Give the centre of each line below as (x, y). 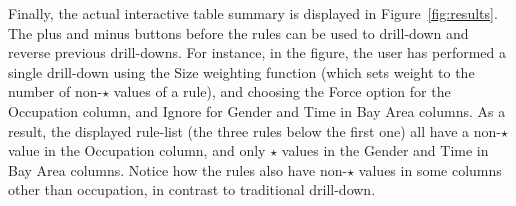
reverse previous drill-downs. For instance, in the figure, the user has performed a (257, 52)
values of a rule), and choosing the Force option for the (282, 91)
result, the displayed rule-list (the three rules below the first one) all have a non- (254, 130)
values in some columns (430, 169)
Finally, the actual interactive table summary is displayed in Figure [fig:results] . (253, 13)
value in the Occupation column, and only (137, 150)
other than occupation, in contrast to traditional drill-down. (192, 189)
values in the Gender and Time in (385, 150)
